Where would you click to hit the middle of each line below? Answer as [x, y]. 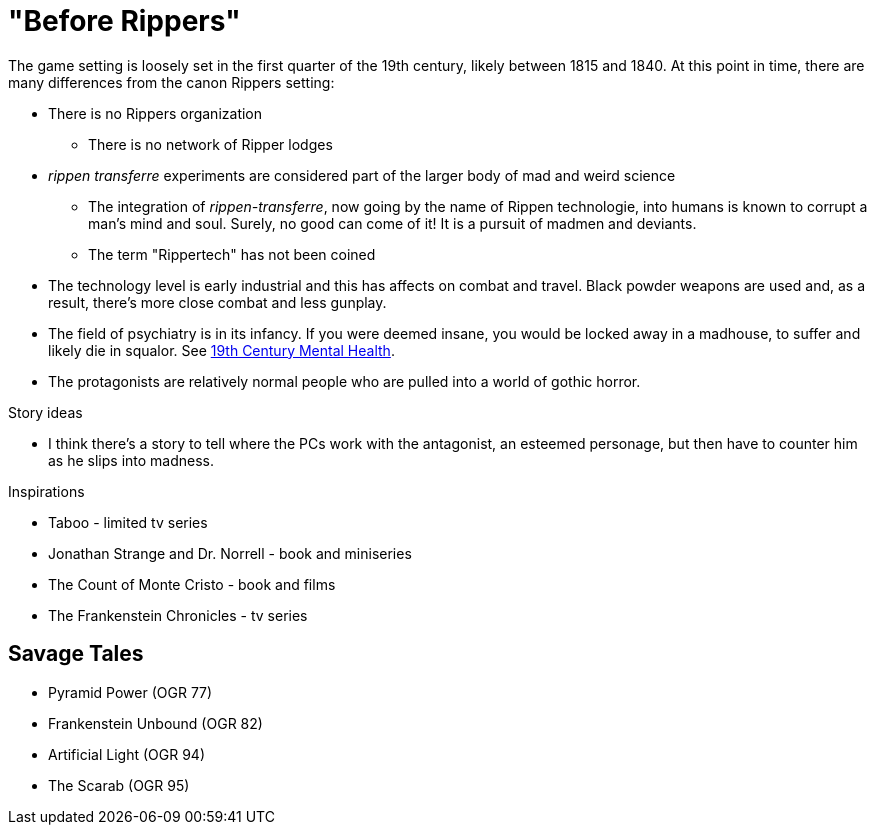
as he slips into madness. [131, 460]
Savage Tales [76, 654]
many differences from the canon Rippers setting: [171, 82]
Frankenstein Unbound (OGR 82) [155, 723]
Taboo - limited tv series [128, 522]
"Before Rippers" [124, 21]
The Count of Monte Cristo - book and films [192, 584]
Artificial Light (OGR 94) [126, 754]
